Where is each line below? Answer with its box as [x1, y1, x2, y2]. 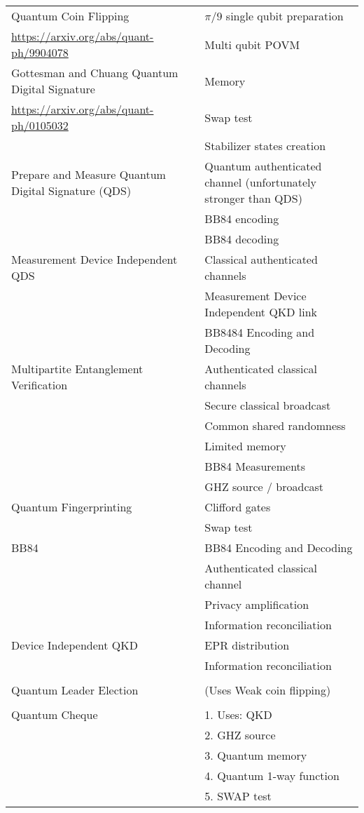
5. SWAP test [204, 788, 272, 804]
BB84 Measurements [204, 458, 306, 474]
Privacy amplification [204, 596, 309, 612]
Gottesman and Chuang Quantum [11, 65, 178, 81]
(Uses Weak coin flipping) [204, 682, 331, 698]
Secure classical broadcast [204, 397, 331, 413]
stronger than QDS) [204, 190, 302, 206]
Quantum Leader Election [11, 682, 139, 698]
